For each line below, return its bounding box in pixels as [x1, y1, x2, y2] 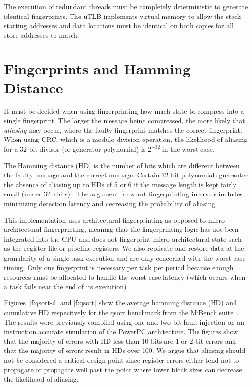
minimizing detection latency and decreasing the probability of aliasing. [4, 198, 217, 209]
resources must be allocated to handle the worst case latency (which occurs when [4, 272, 246, 282]
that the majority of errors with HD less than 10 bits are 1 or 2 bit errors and [4, 335, 236, 346]
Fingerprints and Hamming [4, 58, 191, 78]
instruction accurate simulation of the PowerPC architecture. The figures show [4, 326, 238, 336]
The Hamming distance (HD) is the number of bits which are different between [4, 160, 240, 170]
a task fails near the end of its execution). [4, 281, 128, 291]
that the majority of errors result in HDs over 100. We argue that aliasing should [4, 345, 246, 355]
